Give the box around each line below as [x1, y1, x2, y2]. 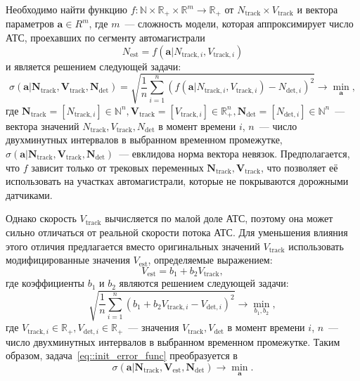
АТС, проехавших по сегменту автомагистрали [6, 30, 205, 45]
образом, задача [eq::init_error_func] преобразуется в [6, 348, 238, 363]
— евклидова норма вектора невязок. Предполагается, [119, 146, 350, 160]
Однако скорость [6, 211, 77, 226]
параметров [6, 16, 54, 31]
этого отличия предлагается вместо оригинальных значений [6, 238, 260, 253]
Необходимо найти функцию [6, 2, 128, 16]
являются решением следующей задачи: [119, 276, 289, 290]
